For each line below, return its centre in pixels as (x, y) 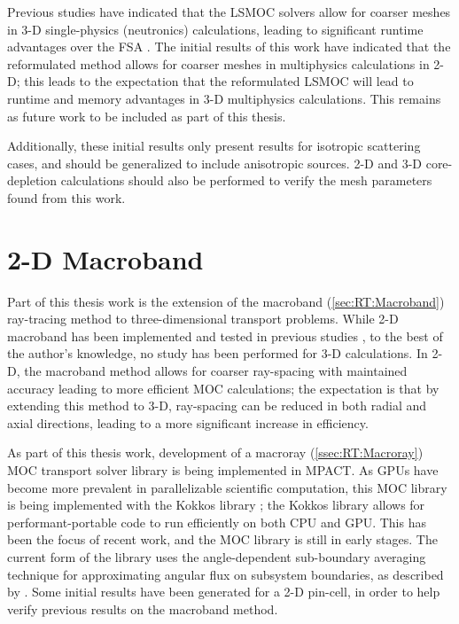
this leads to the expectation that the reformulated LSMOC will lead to (219, 81)
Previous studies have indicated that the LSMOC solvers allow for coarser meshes (229, 12)
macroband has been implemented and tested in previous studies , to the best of (225, 335)
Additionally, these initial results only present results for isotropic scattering (214, 146)
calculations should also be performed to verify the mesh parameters (246, 180)
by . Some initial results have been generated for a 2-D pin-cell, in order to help (224, 592)
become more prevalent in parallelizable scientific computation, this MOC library (227, 487)
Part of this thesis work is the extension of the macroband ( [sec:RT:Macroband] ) (226, 301)
